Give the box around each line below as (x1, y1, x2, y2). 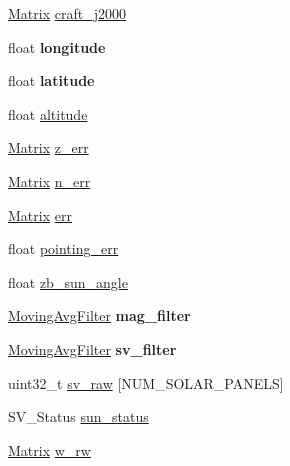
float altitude (8, 103, 88, 124)
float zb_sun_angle (8, 271, 128, 292)
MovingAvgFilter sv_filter (8, 338, 177, 359)
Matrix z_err (8, 137, 89, 158)
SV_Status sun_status (8, 406, 149, 427)
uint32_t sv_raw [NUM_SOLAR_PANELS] (8, 372, 284, 393)
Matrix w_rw (8, 439, 91, 460)
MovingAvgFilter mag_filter (8, 305, 191, 326)
